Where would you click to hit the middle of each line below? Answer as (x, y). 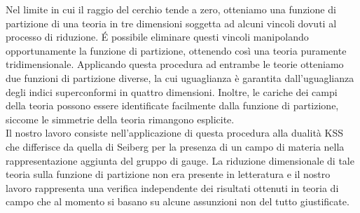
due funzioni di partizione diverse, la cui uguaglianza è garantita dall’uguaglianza (180, 77)
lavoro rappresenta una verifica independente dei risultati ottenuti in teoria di (172, 187)
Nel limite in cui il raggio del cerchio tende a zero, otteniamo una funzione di (171, 9)
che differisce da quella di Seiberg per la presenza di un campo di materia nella (175, 146)
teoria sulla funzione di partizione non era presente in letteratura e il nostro (168, 174)
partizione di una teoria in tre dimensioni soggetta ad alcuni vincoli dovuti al (171, 23)
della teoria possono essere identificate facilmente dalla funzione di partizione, (172, 105)
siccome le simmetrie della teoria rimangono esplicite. (120, 119)
